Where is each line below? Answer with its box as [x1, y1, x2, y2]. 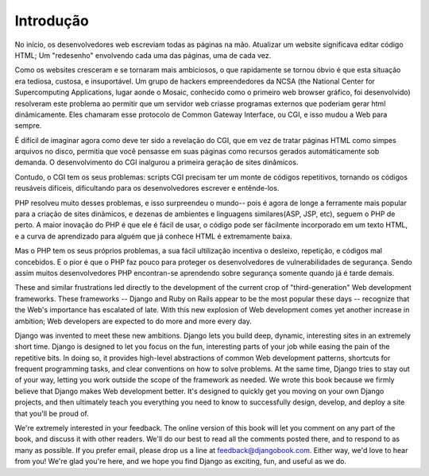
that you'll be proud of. [14, 408, 89, 418]
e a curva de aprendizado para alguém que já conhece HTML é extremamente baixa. [14, 231, 293, 241]
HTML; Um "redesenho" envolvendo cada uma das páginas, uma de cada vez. [14, 50, 272, 60]
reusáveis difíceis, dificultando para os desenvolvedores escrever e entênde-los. [14, 184, 280, 193]
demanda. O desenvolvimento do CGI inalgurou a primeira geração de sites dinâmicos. [14, 157, 299, 167]
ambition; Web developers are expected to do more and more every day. [14, 316, 252, 326]
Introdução [14, 12, 89, 29]
